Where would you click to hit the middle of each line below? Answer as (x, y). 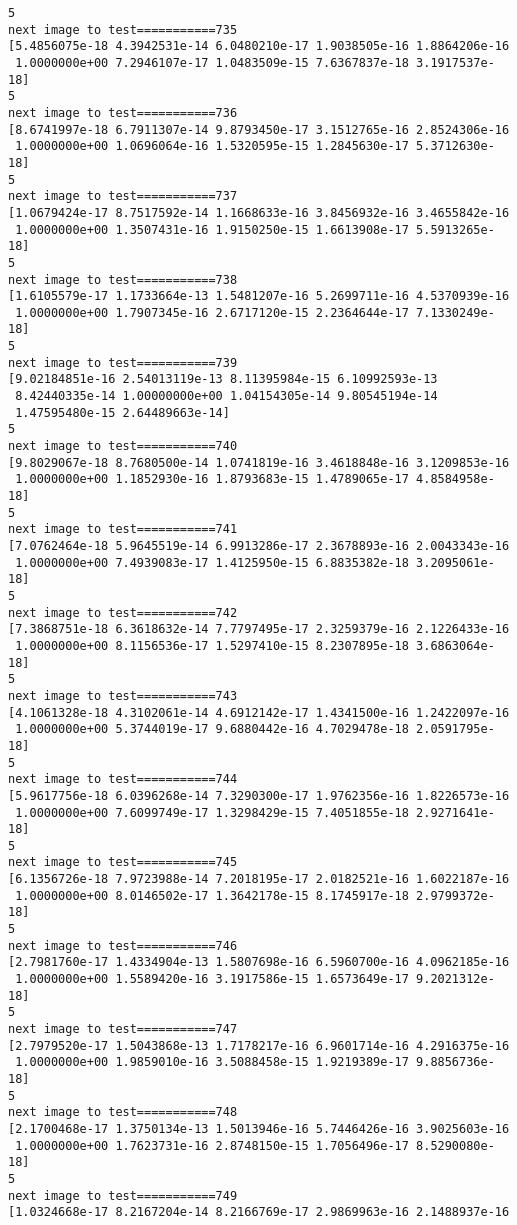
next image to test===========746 (123, 945)
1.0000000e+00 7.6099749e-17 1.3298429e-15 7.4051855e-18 (212, 812)
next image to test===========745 (123, 862)
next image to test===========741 (123, 529)
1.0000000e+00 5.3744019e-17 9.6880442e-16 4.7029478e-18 (212, 729)
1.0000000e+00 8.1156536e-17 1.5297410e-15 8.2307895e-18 (212, 645)
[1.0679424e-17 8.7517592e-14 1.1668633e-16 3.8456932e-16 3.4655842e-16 (259, 212)
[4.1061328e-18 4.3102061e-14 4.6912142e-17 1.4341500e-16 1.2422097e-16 (259, 712)
